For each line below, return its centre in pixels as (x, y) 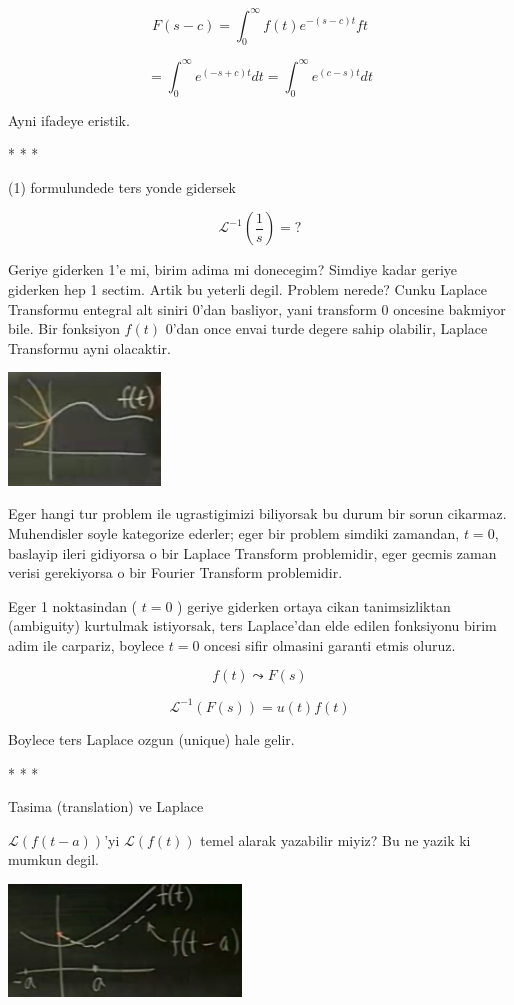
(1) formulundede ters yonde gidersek (122, 186)
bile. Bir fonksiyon (64, 328)
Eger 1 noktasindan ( (73, 605)
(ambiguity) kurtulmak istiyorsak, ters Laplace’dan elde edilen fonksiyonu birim (252, 625)
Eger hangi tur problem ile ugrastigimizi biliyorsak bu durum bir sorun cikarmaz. (257, 513)
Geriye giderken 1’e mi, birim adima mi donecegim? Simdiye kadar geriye (233, 269)
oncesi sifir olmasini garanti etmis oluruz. (330, 644)
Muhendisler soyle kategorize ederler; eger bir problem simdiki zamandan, (234, 532)
